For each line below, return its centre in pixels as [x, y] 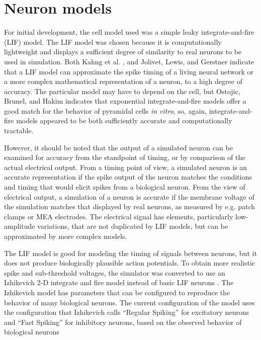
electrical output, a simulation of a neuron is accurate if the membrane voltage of [129, 196]
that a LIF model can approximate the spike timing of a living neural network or [129, 71]
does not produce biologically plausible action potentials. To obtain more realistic [130, 263]
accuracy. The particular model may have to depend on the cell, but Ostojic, [122, 91]
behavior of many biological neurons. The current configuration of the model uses [129, 302]
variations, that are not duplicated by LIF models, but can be [133, 226]
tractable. [19, 131]
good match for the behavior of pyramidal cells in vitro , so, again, [105, 110]
